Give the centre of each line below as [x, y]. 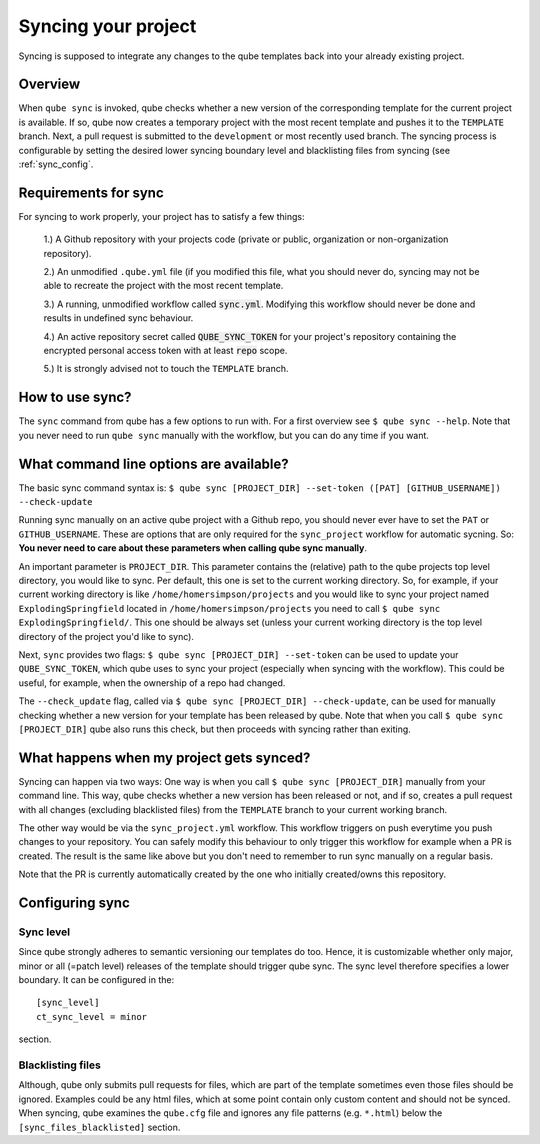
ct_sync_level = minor [92, 1016]
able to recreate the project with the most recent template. [163, 286]
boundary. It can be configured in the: [96, 980]
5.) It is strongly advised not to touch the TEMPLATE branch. [166, 369]
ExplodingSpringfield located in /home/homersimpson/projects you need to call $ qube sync [229, 608]
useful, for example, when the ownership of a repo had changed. [152, 682]
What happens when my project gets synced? [164, 757]
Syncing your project [107, 26]
